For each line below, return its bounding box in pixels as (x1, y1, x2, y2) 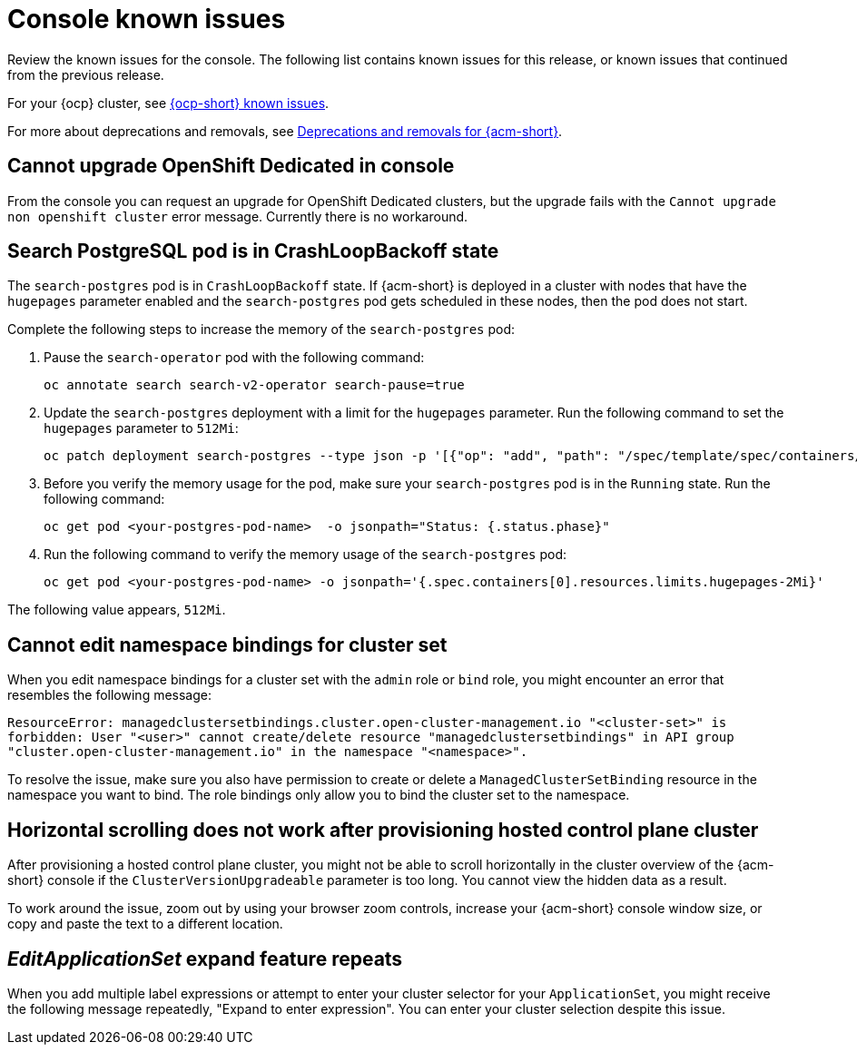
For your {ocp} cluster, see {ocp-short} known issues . (7, 94, 330, 111)
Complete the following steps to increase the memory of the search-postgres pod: (7, 321, 516, 338)
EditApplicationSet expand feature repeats (7, 947, 403, 970)
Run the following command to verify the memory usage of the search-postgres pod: (44, 546, 567, 563)
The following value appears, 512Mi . (7, 602, 226, 618)
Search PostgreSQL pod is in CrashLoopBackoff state (7, 240, 499, 263)
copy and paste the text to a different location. (7, 916, 283, 932)
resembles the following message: (7, 687, 212, 703)
